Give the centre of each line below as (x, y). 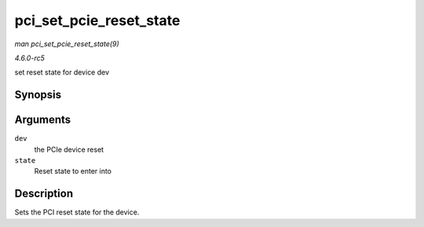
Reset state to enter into (73, 171)
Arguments (43, 120)
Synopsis (38, 95)
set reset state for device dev (62, 72)
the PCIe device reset (69, 150)
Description (44, 194)
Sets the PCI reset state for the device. (77, 212)
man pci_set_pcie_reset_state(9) (67, 44)
